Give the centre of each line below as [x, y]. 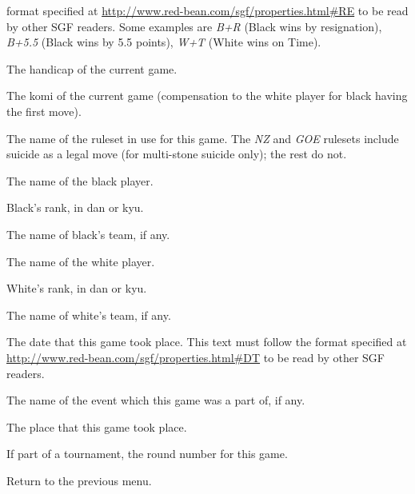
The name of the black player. [80, 180]
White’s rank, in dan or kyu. [77, 288]
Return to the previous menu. [79, 480]
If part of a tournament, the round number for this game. [147, 454]
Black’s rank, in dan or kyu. [75, 207]
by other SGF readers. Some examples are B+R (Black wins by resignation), [194, 26]
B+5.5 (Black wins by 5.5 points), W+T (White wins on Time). [164, 42]
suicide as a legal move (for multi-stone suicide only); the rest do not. [177, 154]
